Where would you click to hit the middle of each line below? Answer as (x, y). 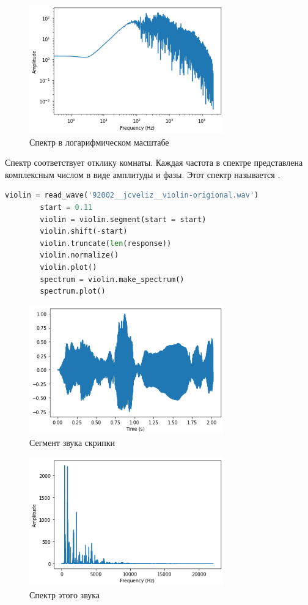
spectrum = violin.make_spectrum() (112, 279)
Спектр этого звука (65, 594)
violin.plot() (68, 267)
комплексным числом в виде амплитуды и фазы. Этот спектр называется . (143, 174)
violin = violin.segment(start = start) (123, 219)
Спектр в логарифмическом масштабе (99, 142)
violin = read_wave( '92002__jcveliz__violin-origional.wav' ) (132, 195)
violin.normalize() (79, 255)
